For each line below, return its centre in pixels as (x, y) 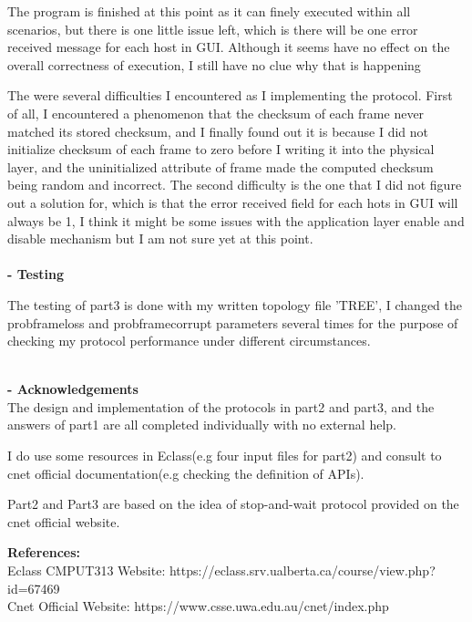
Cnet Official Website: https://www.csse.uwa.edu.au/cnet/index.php (198, 606)
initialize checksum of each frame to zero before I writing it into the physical (221, 149)
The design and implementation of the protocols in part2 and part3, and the (221, 406)
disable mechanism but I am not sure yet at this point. (160, 238)
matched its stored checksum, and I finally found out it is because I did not (218, 131)
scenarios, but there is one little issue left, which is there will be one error (213, 29)
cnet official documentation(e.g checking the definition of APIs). (186, 473)
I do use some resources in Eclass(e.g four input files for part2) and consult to (225, 456)
